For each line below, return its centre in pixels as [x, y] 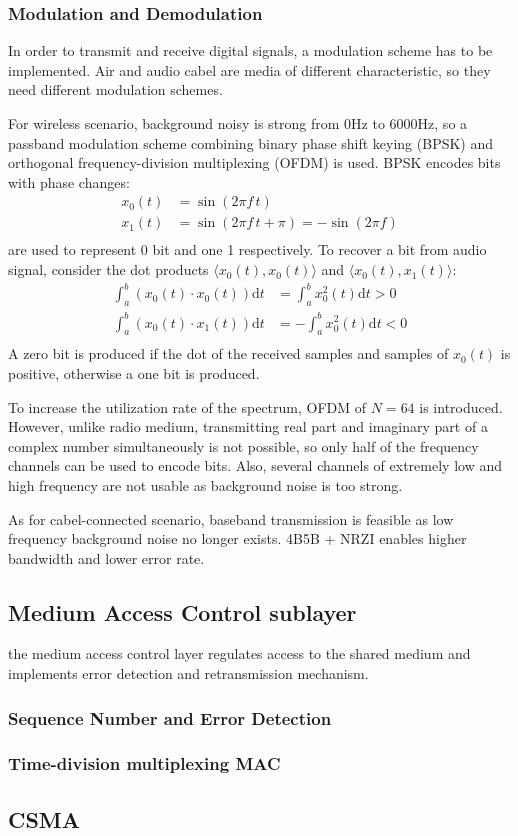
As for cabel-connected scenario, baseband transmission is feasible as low [231, 518]
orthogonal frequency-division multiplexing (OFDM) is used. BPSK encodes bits [254, 162]
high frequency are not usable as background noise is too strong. [205, 484]
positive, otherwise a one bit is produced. [134, 372]
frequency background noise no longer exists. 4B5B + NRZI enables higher [237, 538]
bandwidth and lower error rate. [106, 557]
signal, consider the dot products [108, 269]
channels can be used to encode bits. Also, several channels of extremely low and [255, 465]
